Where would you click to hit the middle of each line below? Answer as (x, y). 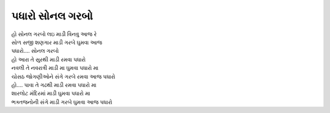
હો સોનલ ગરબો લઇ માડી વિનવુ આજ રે (54, 34)
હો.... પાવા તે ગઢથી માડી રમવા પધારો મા (54, 84)
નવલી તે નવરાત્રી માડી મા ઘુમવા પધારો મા (55, 68)
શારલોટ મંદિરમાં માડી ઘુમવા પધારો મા (51, 94)
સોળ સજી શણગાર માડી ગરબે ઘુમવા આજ (57, 42)
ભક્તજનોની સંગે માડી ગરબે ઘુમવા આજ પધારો (62, 102)
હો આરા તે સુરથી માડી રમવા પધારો (49, 59)
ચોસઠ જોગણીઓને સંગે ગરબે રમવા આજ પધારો (63, 77)
